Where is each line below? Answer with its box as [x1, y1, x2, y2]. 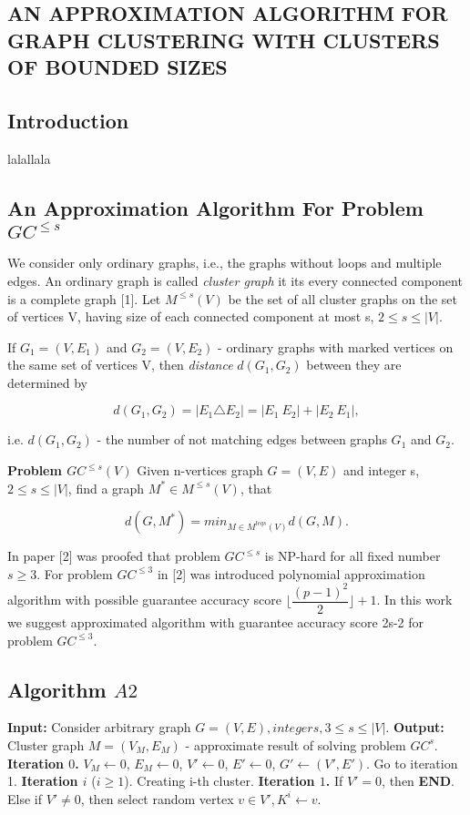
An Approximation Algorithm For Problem [7, 193, 424, 221]
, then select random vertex [80, 789, 234, 808]
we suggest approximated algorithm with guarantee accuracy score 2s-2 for [7, 613, 424, 631]
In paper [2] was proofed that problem [7, 546, 220, 565]
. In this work [376, 590, 453, 609]
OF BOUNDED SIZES [7, 53, 228, 81]
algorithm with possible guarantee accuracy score [7, 590, 281, 609]
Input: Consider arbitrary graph [7, 718, 191, 737]
